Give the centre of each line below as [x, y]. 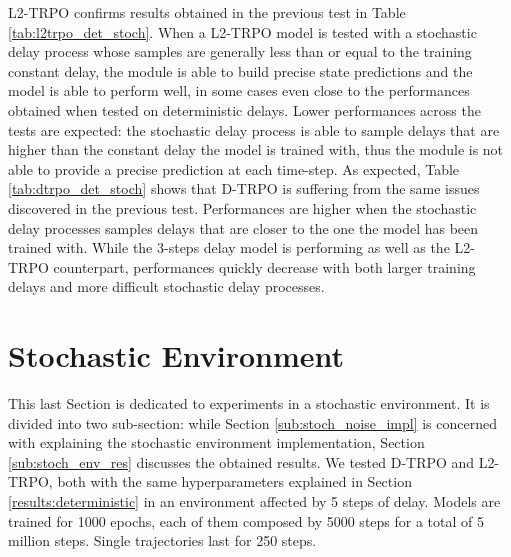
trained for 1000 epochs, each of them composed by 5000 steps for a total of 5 [246, 520]
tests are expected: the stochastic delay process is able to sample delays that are [254, 129]
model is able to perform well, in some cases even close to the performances [239, 90]
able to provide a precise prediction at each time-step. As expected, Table [234, 168]
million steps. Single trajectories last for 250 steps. [162, 540]
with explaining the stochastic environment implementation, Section [216, 442]
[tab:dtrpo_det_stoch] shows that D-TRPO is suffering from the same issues [244, 188]
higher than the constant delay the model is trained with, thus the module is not [256, 149]
